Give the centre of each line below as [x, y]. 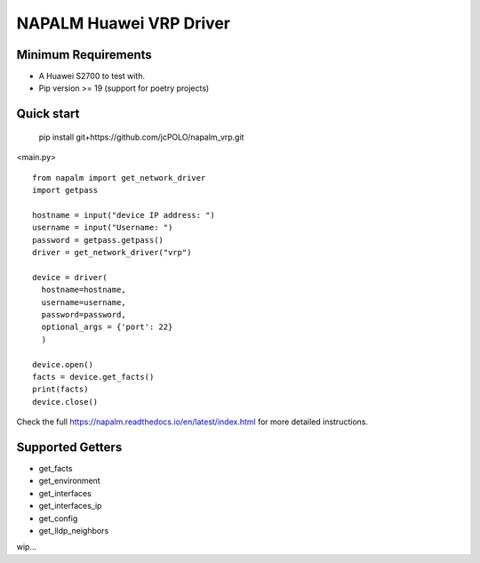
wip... [27, 547]
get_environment [70, 481]
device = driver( [70, 277]
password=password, [84, 314]
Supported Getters [69, 447]
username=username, [84, 302]
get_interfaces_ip [70, 506]
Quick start [48, 114]
